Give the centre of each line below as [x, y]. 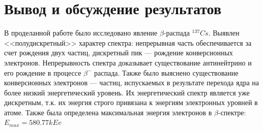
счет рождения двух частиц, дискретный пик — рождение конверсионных [119, 53]
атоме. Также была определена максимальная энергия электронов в [108, 112]
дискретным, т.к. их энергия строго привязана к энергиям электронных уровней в [131, 102]
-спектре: [232, 112]
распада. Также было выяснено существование [166, 72]
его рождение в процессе [43, 72]
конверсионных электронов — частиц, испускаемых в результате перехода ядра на [132, 83]
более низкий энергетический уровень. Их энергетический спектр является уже [127, 92]
